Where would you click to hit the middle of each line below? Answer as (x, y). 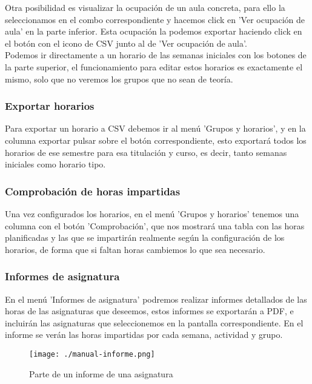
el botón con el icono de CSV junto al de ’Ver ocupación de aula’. (126, 43)
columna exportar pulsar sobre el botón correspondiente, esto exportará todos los (156, 140)
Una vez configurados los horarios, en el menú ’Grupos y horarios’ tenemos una (152, 213)
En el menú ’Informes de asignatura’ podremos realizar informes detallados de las (156, 299)
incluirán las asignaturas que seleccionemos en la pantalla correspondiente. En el (154, 322)
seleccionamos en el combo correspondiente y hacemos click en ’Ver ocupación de (155, 19)
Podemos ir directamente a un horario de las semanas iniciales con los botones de (156, 55)
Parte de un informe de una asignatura (101, 373)
